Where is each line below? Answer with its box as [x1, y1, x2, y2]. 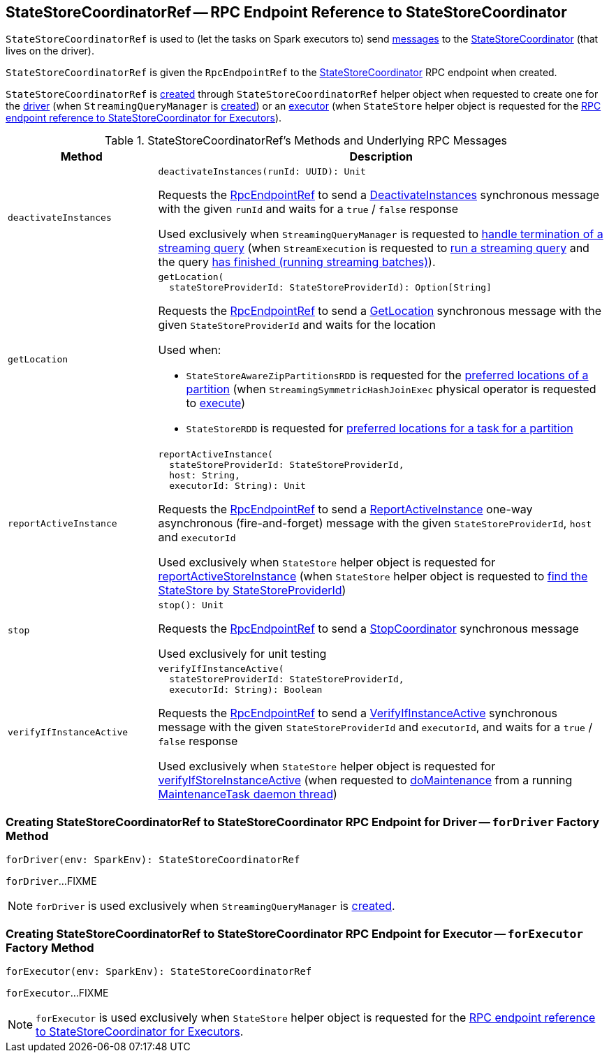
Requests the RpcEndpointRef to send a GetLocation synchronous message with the [158, 304, 601, 318]
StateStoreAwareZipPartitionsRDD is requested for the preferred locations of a [186, 368, 589, 383]
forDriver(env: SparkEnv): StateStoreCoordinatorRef [6, 854, 300, 866]
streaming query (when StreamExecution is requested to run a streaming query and [158, 241, 589, 256]
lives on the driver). [6, 45, 94, 57]
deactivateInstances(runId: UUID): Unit [158, 166, 366, 177]
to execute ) [186, 396, 246, 411]
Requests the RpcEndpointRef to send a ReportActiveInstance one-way [158, 502, 533, 517]
